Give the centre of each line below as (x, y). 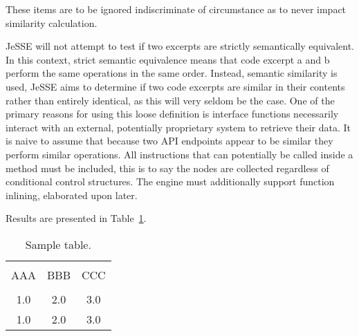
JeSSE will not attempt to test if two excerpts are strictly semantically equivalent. (180, 46)
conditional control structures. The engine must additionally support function (170, 181)
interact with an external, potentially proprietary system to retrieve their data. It (178, 127)
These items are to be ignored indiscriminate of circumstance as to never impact (176, 9)
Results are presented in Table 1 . (76, 218)
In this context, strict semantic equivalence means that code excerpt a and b (168, 59)
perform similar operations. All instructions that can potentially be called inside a (179, 154)
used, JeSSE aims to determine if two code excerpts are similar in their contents (175, 86)
